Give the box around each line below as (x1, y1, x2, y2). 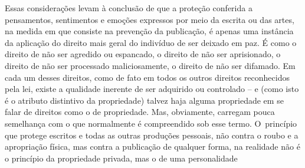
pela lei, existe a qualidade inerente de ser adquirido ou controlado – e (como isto (5, 83, 299, 95)
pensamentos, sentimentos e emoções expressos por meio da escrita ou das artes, (5, 13, 294, 25)
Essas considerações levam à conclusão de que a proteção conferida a (5, 2, 252, 14)
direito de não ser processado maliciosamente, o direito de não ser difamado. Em (5, 59, 296, 71)
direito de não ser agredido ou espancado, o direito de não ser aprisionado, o (5, 48, 281, 60)
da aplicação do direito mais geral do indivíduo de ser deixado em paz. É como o (5, 36, 297, 48)
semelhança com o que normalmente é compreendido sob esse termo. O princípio (5, 117, 297, 129)
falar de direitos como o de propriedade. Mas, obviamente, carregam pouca (5, 106, 275, 118)
